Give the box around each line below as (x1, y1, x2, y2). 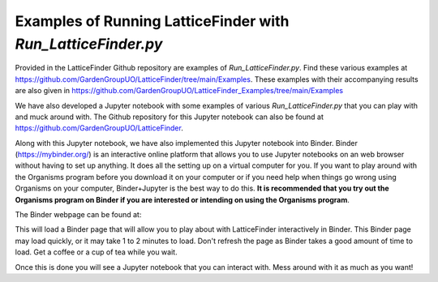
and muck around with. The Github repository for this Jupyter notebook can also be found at (15, 112, 324, 122)
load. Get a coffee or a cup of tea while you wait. (15, 247, 178, 257)
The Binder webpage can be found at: (15, 210, 142, 220)
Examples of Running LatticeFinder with (15, 12, 290, 30)
